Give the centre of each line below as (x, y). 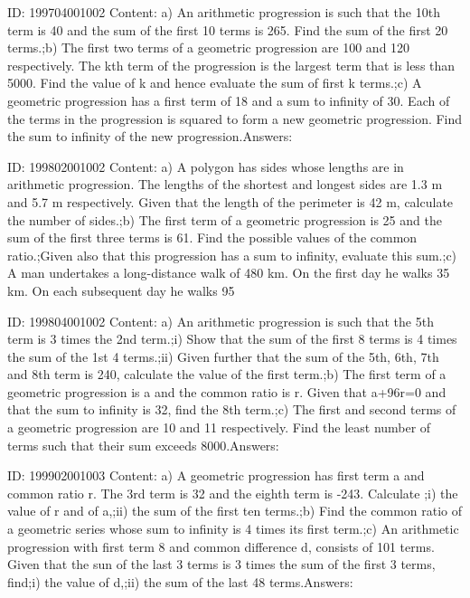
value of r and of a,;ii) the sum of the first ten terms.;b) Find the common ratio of (235, 511)
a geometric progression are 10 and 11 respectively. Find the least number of (219, 427)
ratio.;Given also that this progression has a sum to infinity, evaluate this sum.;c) (232, 255)
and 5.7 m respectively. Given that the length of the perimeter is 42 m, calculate (230, 201)
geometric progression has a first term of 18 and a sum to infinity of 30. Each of (229, 100)
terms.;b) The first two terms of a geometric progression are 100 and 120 (209, 47)
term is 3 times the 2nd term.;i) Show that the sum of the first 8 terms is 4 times (232, 339)
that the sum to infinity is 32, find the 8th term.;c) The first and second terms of (232, 409)
